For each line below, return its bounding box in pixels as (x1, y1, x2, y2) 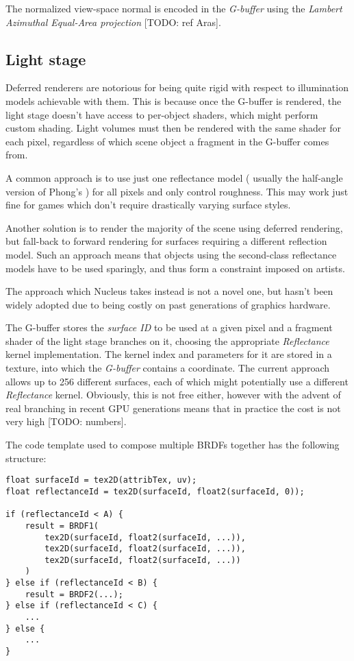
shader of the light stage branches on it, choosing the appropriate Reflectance (5, 333, 329, 348)
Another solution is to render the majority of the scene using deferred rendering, (5, 220, 343, 235)
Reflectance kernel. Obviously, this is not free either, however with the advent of (5, 387, 341, 402)
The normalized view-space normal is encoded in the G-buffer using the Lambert (5, 1, 342, 15)
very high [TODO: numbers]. (5, 414, 127, 429)
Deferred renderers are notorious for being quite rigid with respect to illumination (5, 80, 349, 95)
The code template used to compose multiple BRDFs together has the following (5, 437, 340, 452)
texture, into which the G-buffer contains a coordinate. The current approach (5, 361, 329, 375)
